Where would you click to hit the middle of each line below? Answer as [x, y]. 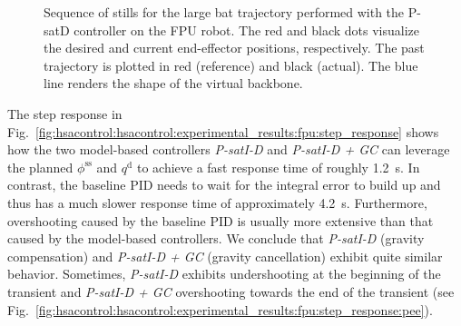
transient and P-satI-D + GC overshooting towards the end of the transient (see [231, 291]
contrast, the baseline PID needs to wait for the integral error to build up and [224, 185]
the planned [40, 167]
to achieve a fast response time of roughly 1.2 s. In [278, 167]
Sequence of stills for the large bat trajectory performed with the [224, 12]
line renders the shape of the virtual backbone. [173, 83]
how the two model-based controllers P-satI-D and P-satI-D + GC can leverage [229, 149]
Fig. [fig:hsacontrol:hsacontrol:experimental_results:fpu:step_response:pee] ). [220, 309]
